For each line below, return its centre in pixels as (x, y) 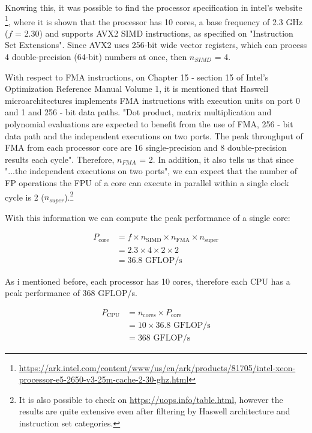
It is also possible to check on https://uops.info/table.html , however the (151, 399)
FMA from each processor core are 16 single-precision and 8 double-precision (146, 147)
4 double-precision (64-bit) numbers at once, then (96, 57)
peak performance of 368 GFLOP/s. (71, 293)
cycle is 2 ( (25, 197)
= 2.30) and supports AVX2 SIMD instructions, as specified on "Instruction (154, 33)
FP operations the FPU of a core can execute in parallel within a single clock (147, 182)
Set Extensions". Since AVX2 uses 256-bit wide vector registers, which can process (156, 45)
